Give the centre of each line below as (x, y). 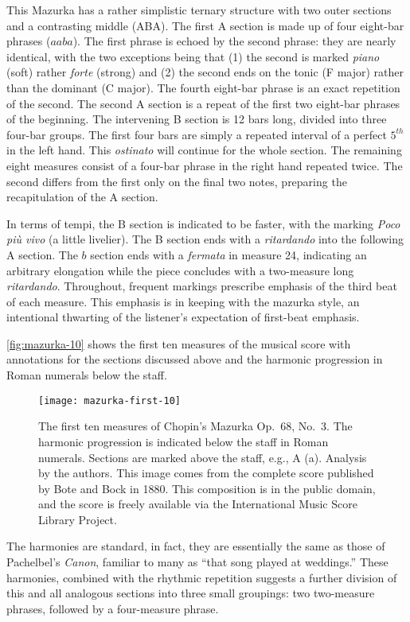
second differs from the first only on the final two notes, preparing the (177, 181)
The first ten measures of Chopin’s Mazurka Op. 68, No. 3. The (195, 426)
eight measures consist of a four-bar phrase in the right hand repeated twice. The (205, 165)
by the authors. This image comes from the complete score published (206, 473)
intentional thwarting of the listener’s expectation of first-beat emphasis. (183, 317)
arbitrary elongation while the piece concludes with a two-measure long (180, 270)
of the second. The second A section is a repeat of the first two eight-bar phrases (203, 103)
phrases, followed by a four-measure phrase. (113, 608)
